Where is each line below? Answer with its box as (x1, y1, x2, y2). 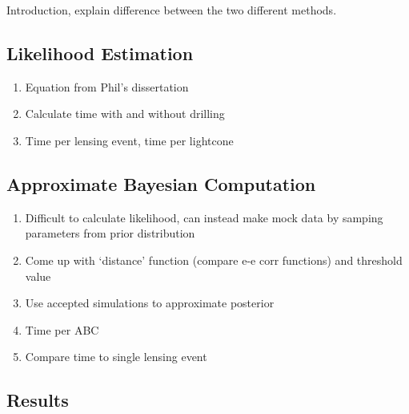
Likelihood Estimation (6, 40, 194, 65)
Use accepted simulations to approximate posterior (25, 294, 275, 311)
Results (6, 388, 69, 412)
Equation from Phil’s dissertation (25, 78, 189, 95)
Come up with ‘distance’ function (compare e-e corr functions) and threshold (25, 251, 403, 268)
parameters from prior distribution (25, 225, 195, 241)
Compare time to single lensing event (25, 348, 207, 365)
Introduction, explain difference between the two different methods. (6, 2, 337, 18)
